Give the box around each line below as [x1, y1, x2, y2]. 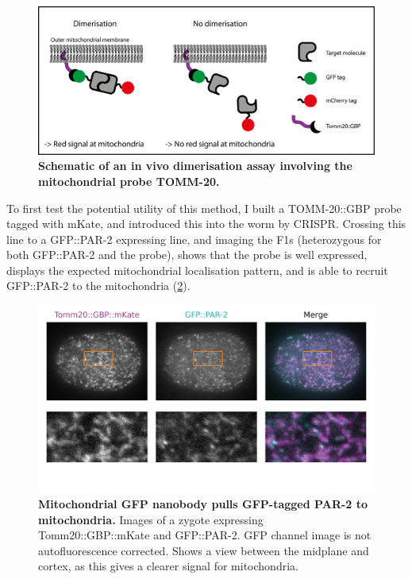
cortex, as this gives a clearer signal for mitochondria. [38, 558, 298, 574]
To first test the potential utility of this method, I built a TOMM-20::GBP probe [6, 199, 402, 216]
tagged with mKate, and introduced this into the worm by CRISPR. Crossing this [6, 215, 406, 232]
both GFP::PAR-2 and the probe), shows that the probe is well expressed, [6, 246, 368, 263]
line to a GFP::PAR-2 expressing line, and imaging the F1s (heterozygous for [6, 230, 382, 247]
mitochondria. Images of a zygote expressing [38, 511, 264, 527]
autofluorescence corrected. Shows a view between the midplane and [38, 542, 369, 558]
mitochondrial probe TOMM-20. [38, 172, 220, 189]
